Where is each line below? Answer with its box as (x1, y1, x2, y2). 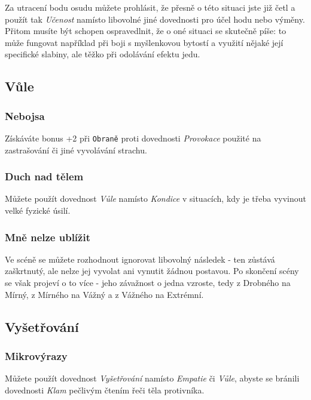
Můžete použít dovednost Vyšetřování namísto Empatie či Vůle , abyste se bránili (5, 372, 300, 384)
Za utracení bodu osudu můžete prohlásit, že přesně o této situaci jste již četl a (5, 1, 295, 13)
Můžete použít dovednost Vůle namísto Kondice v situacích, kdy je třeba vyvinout (5, 192, 306, 205)
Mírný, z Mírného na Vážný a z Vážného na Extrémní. (5, 288, 204, 300)
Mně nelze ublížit (5, 229, 90, 244)
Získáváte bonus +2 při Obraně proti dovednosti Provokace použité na (5, 131, 261, 144)
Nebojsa (5, 108, 45, 123)
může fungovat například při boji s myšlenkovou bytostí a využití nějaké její (5, 36, 283, 48)
